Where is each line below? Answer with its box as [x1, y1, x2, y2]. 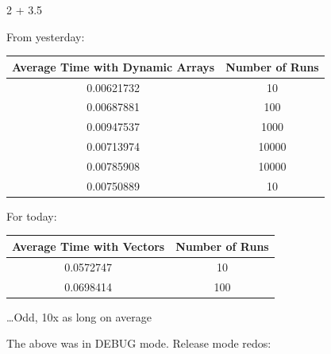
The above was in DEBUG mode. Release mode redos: [6, 335, 271, 352]
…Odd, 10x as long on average [6, 308, 152, 325]
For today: [6, 207, 57, 224]
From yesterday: [6, 28, 85, 44]
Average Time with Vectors [12, 237, 165, 254]
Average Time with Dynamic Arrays [12, 58, 215, 75]
